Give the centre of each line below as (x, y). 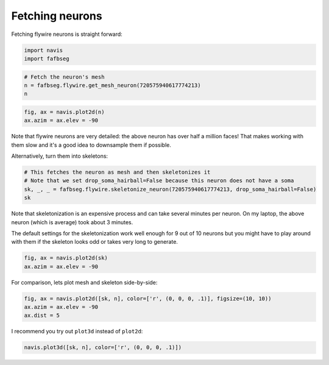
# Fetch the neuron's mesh (64, 77)
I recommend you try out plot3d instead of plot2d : (77, 331)
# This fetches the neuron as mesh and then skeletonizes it (117, 172)
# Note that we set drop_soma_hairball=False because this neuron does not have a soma (159, 181)
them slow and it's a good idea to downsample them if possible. (91, 145)
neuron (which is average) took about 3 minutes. (72, 222)
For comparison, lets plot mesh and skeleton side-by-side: (84, 282)
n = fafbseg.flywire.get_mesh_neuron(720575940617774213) (112, 85)
